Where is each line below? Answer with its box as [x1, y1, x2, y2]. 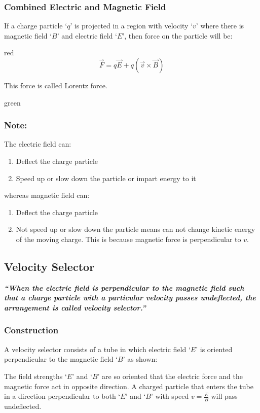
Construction [4, 324, 59, 336]
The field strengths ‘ [4, 370, 67, 381]
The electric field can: [4, 139, 71, 149]
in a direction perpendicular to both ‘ [4, 391, 121, 401]
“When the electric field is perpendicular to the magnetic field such [4, 282, 244, 293]
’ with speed [151, 391, 189, 401]
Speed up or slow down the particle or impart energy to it [16, 173, 196, 183]
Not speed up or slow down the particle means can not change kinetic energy [16, 224, 255, 234]
